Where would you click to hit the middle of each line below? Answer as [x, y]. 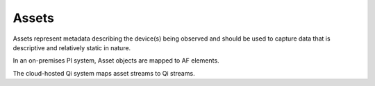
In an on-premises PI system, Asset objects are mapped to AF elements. [116, 61]
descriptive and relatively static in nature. [72, 47]
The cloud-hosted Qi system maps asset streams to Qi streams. [104, 73]
